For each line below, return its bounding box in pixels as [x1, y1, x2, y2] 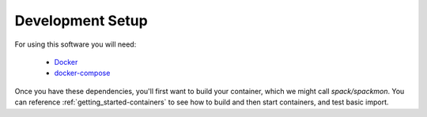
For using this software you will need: [14, 40, 137, 49]
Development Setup [14, 12, 148, 29]
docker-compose [54, 68, 111, 78]
